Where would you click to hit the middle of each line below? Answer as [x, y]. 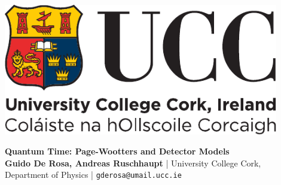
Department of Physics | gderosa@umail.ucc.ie [93, 175]
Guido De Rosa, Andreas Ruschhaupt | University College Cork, [133, 163]
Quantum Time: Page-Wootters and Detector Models [117, 151]
